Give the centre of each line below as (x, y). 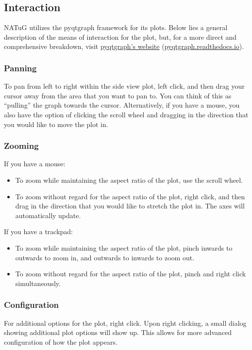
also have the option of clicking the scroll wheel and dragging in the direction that (126, 114)
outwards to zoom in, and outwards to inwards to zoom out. (105, 257)
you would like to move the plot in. (56, 124)
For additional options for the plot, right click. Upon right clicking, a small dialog (125, 323)
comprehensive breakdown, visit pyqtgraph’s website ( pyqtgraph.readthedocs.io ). (124, 46)
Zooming (21, 146)
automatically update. (48, 215)
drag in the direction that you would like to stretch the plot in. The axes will (130, 206)
